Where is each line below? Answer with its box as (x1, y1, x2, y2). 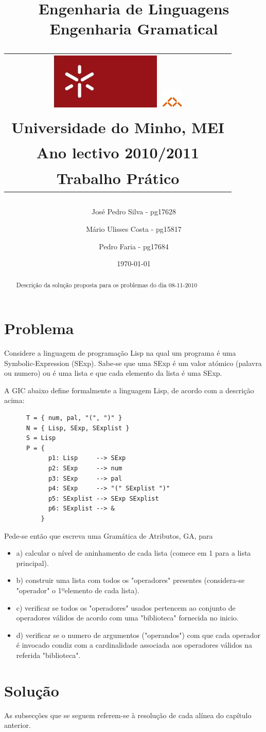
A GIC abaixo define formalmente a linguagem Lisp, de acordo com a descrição (4, 385, 254, 395)
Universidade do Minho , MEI (11, 116, 225, 137)
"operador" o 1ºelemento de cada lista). (16, 584, 139, 595)
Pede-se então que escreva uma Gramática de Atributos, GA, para (4, 530, 213, 541)
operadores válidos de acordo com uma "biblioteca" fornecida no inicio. (16, 612, 239, 623)
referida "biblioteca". (16, 649, 81, 660)
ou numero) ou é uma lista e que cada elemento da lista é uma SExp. (4, 368, 222, 378)
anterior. (4, 720, 31, 730)
